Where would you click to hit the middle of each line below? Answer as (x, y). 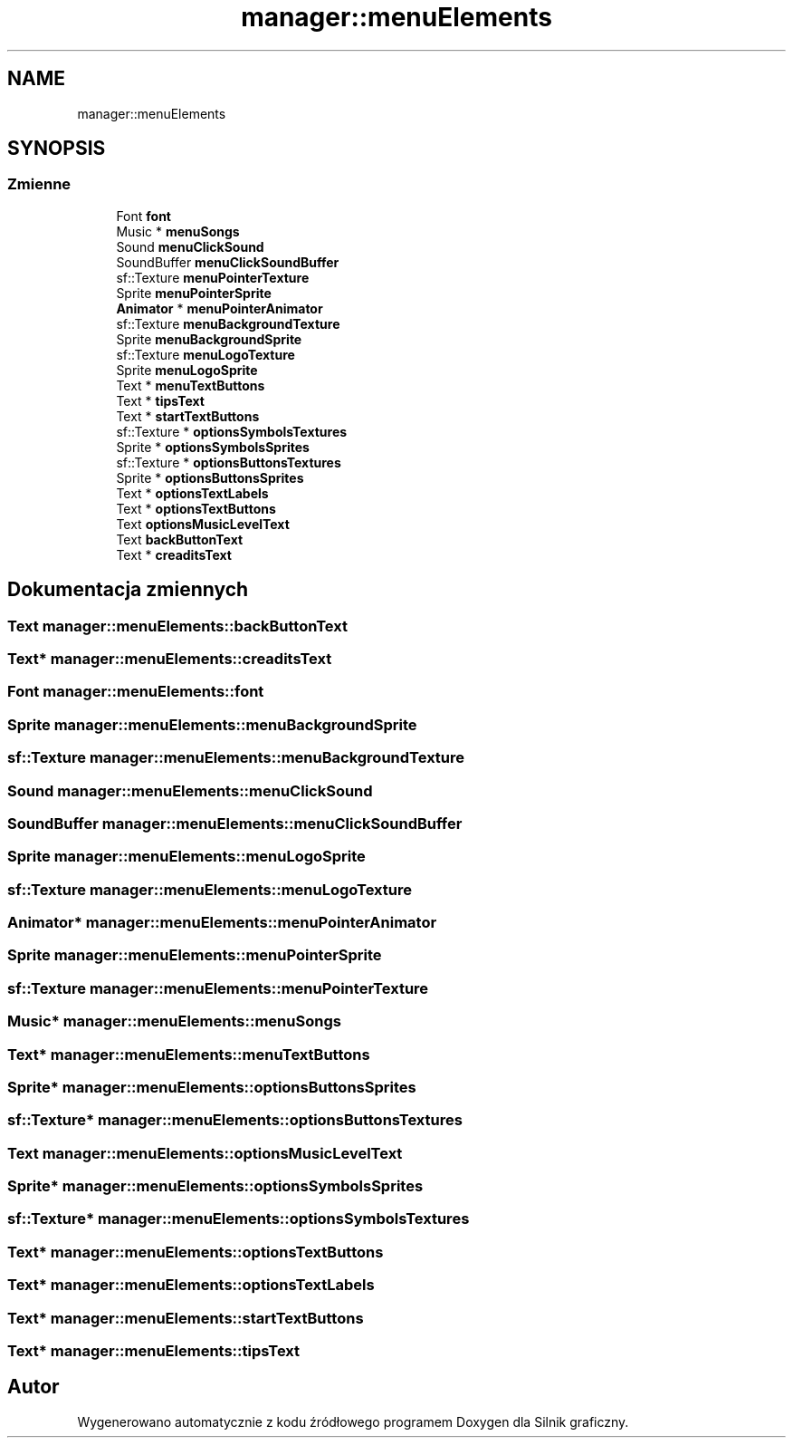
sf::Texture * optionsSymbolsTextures (232, 431)
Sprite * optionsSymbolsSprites (213, 447)
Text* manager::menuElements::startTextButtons (186, 1318)
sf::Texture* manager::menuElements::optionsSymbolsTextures (239, 1219)
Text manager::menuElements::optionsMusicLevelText (205, 1153)
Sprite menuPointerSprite (194, 293)
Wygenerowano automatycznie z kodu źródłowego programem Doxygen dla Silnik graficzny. (353, 1421)
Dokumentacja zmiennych (128, 590)
